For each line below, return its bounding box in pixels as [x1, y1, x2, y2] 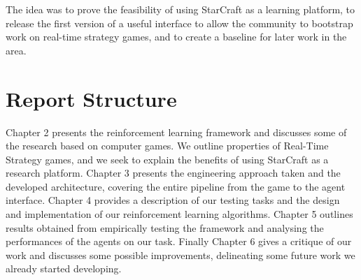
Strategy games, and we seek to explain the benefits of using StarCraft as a [6, 152, 329, 166]
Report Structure [6, 84, 177, 112]
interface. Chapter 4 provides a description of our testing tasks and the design [6, 193, 340, 207]
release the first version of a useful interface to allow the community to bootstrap [6, 15, 353, 30]
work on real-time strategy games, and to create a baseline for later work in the [6, 29, 347, 44]
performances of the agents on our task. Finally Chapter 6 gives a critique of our [6, 234, 352, 249]
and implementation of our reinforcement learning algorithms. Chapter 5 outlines [6, 207, 353, 221]
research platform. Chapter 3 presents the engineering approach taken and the [6, 165, 341, 180]
